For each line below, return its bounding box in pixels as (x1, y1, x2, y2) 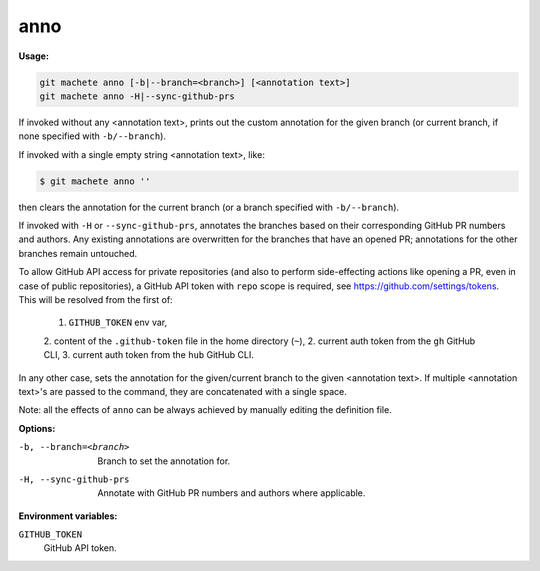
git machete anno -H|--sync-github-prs (39, 90, 235, 102)
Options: (18, 422, 56, 434)
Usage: (18, 50, 50, 62)
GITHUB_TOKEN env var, (68, 316, 168, 329)
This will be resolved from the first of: (18, 294, 174, 305)
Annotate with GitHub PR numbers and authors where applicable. (97, 487, 366, 499)
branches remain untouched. (18, 247, 138, 259)
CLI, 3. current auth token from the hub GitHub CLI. (43, 349, 254, 361)
